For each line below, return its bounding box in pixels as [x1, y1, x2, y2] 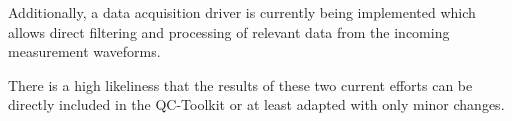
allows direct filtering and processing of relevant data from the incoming [8, 21, 450, 42]
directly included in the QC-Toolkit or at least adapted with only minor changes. [8, 94, 505, 115]
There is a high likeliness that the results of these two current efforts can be [8, 74, 473, 95]
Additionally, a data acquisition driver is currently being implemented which [8, 2, 476, 22]
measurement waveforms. [8, 41, 161, 62]
